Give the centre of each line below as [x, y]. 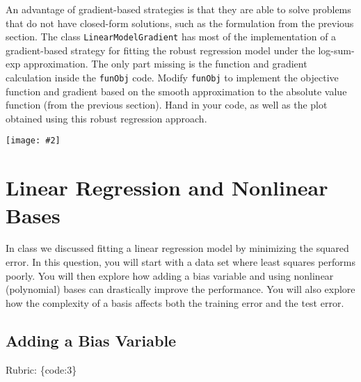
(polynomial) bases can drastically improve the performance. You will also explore [180, 289]
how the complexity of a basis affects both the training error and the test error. [175, 302]
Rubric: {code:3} [41, 369]
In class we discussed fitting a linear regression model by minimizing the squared [177, 248]
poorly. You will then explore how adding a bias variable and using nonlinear [170, 275]
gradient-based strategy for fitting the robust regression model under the [160, 50]
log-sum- [336, 50]
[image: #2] [33, 141]
